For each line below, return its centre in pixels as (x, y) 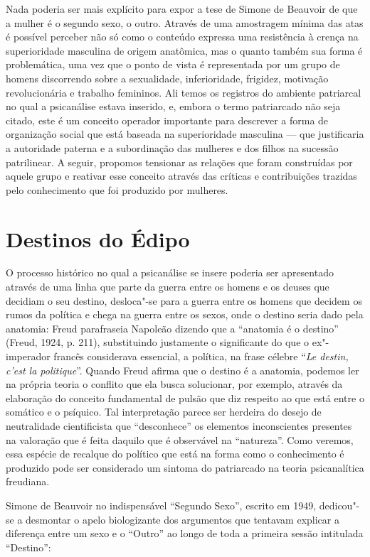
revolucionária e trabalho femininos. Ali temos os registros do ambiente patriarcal (184, 92)
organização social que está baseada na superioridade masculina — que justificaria (185, 134)
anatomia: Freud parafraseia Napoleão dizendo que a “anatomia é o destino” (172, 328)
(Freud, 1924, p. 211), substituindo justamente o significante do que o (158, 342)
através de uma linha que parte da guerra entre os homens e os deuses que (168, 287)
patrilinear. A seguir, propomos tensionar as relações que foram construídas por (179, 162)
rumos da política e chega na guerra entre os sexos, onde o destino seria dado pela (185, 314)
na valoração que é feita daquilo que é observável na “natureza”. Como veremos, (180, 439)
